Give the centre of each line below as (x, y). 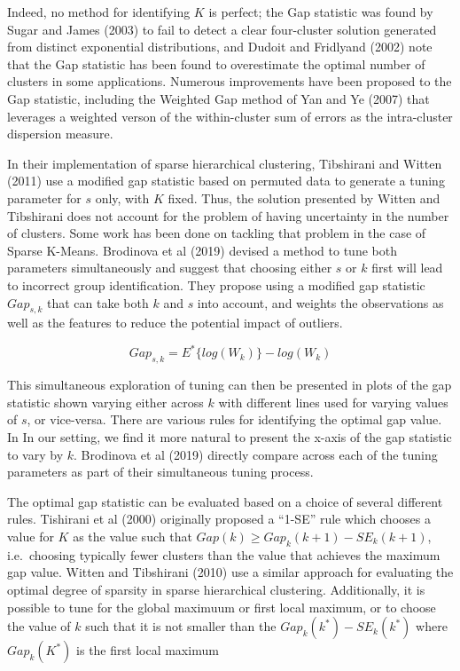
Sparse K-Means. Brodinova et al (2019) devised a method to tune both (202, 250)
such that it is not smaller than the (181, 626)
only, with (122, 197)
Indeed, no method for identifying (99, 12)
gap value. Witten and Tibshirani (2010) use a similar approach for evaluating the (230, 572)
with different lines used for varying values (333, 402)
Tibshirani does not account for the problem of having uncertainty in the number (228, 215)
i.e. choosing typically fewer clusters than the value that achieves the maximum (224, 554)
